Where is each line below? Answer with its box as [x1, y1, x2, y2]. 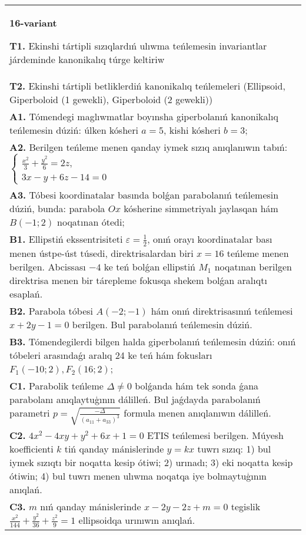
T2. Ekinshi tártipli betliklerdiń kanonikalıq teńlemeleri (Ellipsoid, [9, 79, 285, 93]
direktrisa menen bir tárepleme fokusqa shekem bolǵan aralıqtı [9, 273, 267, 287]
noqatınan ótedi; [57, 215, 125, 229]
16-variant [9, 16, 57, 29]
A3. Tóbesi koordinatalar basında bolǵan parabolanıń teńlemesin [9, 188, 279, 202]
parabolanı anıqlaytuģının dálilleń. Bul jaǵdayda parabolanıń [9, 392, 261, 406]
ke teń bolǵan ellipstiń [104, 259, 195, 273]
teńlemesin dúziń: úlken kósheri [9, 123, 138, 137]
